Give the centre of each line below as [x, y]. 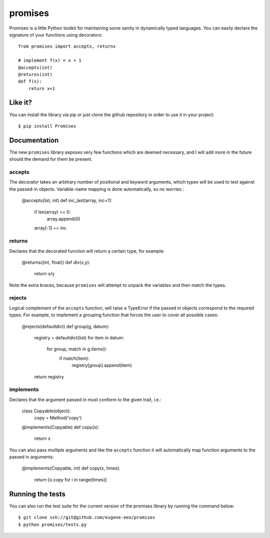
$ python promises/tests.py [52, 524]
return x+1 [42, 88]
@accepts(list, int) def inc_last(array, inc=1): [67, 201]
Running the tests [37, 494]
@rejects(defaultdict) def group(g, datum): [65, 326]
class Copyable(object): [46, 411]
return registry [49, 377]
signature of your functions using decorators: [56, 35]
